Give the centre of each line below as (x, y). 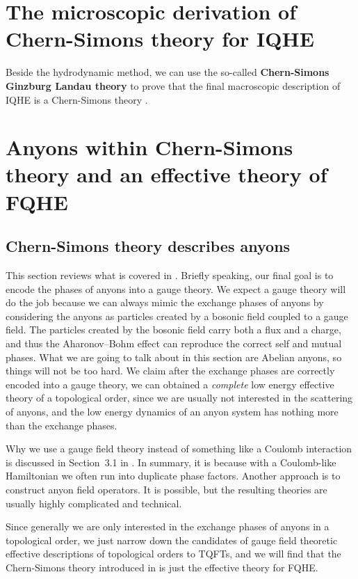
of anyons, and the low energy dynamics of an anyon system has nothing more (172, 411)
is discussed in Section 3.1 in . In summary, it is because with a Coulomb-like (171, 462)
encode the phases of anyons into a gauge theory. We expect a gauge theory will (176, 288)
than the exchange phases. (62, 425)
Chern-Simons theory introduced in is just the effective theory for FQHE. (162, 567)
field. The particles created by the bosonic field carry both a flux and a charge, (173, 330)
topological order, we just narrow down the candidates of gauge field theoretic (172, 540)
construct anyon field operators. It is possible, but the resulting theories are (166, 489)
